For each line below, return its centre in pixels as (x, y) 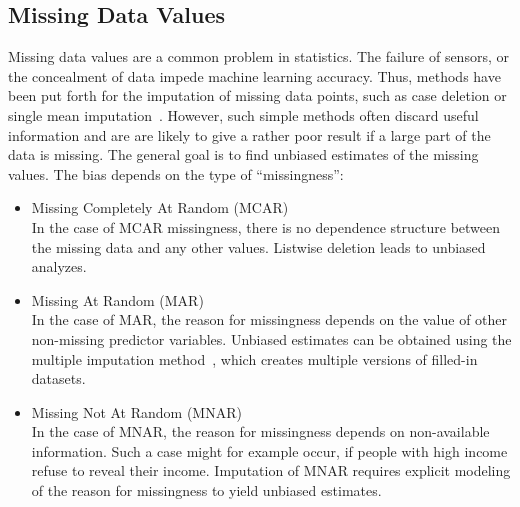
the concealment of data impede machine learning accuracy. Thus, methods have (254, 75)
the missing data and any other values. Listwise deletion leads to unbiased (258, 246)
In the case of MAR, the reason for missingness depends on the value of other (269, 319)
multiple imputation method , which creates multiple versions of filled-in (254, 358)
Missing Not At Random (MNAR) (136, 411)
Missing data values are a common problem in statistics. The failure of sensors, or (258, 56)
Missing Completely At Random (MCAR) (160, 207)
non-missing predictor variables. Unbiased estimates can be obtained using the (271, 338)
